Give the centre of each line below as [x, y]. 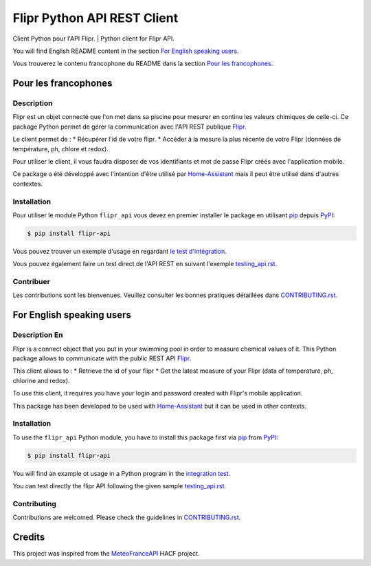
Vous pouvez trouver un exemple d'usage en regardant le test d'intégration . [120, 251]
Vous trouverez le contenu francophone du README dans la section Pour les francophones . [143, 64]
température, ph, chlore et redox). [61, 149]
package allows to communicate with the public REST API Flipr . [102, 358]
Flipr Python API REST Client [95, 18]
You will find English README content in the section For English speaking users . [126, 51]
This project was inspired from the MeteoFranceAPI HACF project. [106, 554]
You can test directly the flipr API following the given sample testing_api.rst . [120, 486]
